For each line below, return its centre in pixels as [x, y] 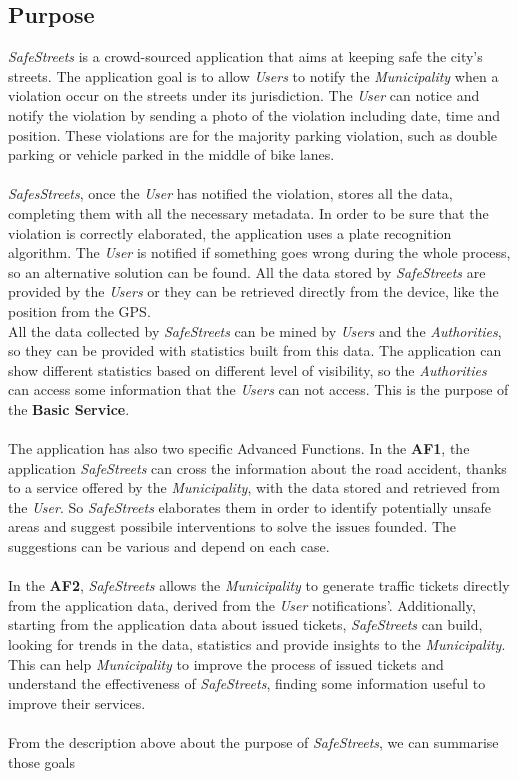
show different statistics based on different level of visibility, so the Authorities [247, 369]
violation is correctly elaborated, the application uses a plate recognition [230, 232]
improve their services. [77, 702]
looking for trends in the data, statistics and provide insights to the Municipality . [257, 644]
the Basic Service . [69, 408]
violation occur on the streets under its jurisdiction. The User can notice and [244, 95]
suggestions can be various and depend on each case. [169, 546]
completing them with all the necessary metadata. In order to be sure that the [248, 212]
